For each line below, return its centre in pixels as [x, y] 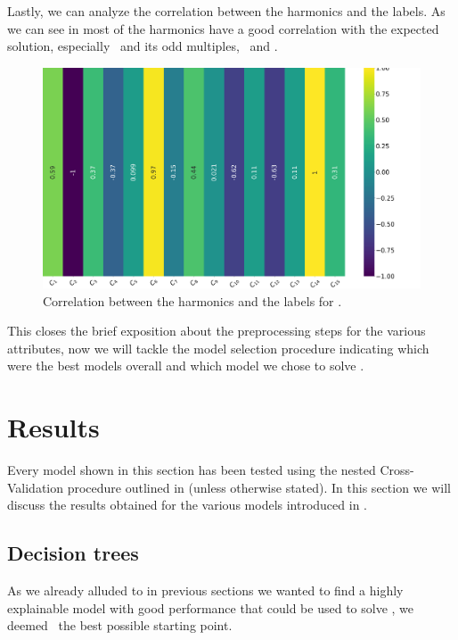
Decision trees [73, 553]
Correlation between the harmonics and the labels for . [192, 300]
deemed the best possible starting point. [120, 625]
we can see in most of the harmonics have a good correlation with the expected [223, 28]
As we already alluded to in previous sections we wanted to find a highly [205, 590]
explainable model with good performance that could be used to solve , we [211, 607]
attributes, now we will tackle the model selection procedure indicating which [218, 348]
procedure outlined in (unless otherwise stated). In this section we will [259, 487]
